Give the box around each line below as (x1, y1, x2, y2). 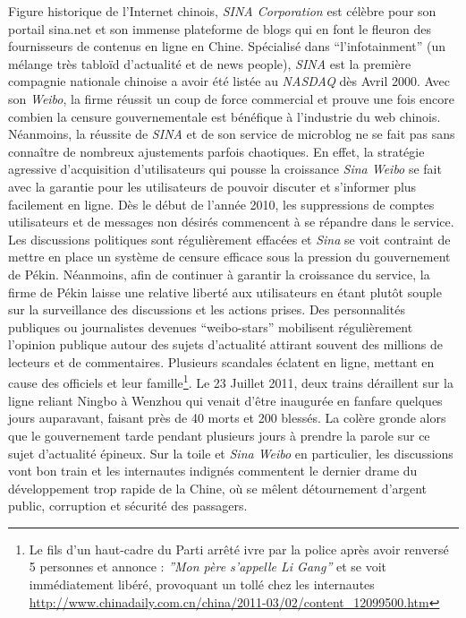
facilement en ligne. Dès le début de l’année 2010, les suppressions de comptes (8, 194, 435, 213)
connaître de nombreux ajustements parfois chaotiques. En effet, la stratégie (8, 142, 425, 160)
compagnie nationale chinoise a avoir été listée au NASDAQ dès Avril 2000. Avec (8, 72, 450, 90)
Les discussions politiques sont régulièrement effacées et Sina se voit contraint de (8, 229, 451, 248)
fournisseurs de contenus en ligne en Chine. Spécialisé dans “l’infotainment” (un (8, 37, 446, 56)
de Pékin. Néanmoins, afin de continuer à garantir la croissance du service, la (8, 264, 430, 283)
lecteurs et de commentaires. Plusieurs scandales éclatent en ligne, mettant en (8, 352, 435, 371)
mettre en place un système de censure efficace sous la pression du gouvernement (8, 247, 451, 266)
